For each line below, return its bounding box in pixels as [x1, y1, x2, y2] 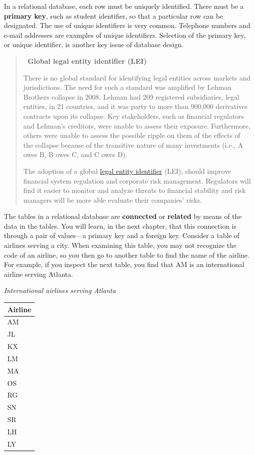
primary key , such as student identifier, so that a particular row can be [4, 10, 223, 21]
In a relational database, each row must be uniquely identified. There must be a [4, 1, 244, 11]
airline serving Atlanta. [4, 268, 73, 279]
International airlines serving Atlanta [4, 285, 116, 295]
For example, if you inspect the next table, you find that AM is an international [4, 259, 245, 269]
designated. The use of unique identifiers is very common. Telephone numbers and [4, 20, 251, 30]
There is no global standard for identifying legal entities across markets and [23, 72, 251, 82]
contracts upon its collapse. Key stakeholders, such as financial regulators [23, 110, 244, 121]
